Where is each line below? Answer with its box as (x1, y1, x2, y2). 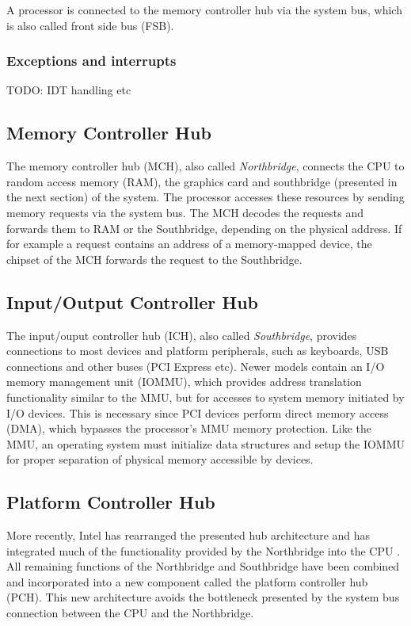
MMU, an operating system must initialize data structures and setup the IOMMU (6, 435, 405, 452)
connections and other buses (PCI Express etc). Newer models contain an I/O (6, 357, 385, 374)
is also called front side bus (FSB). (6, 17, 174, 33)
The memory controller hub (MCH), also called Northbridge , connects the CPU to (6, 158, 405, 174)
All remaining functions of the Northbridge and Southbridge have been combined (6, 558, 400, 574)
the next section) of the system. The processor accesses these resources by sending (6, 189, 405, 205)
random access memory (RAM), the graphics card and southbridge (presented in (6, 173, 398, 189)
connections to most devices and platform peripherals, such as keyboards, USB (6, 342, 389, 359)
